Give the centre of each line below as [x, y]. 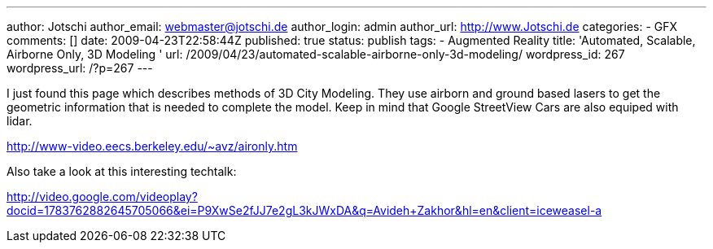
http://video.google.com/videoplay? [102, 197]
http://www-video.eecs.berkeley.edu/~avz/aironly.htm [152, 146]
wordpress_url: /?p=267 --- [80, 68]
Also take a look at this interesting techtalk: [122, 171]
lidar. [20, 121]
